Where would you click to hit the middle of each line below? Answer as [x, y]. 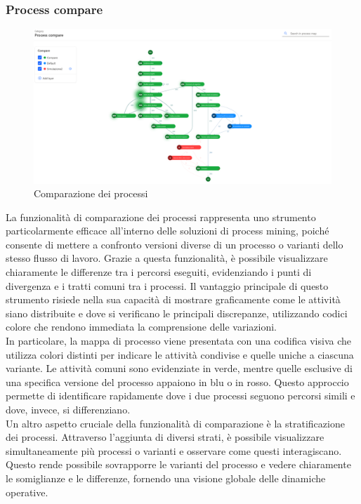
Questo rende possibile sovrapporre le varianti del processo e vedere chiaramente [178, 464]
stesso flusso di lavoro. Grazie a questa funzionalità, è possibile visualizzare [167, 258]
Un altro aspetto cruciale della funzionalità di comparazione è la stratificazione [175, 423]
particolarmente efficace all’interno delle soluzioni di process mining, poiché [168, 231]
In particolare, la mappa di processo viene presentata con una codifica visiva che [178, 341]
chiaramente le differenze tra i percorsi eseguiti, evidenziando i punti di [159, 272]
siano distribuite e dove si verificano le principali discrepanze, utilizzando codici [177, 313]
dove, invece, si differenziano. [68, 409]
